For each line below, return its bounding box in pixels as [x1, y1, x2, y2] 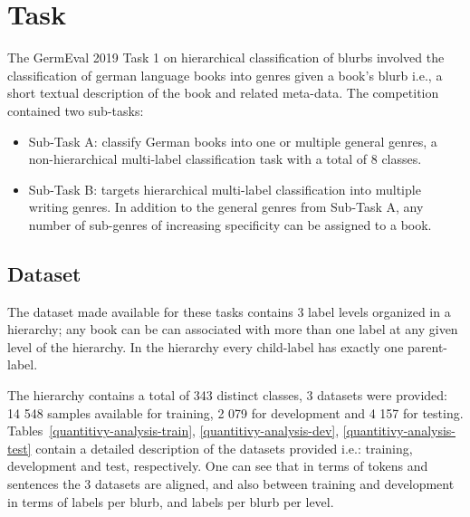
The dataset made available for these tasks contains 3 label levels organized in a [7, 302, 451, 321]
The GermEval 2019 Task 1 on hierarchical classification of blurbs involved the [7, 48, 445, 67]
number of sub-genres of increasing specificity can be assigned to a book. [28, 215, 432, 234]
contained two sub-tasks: [7, 101, 144, 120]
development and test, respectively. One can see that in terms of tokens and [7, 456, 428, 475]
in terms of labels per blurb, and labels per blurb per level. [7, 492, 334, 511]
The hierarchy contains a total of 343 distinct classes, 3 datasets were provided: [7, 386, 447, 405]
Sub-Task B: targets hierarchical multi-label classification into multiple [28, 179, 421, 198]
